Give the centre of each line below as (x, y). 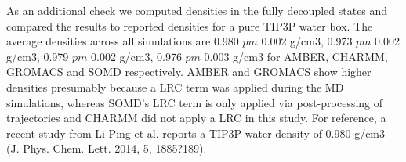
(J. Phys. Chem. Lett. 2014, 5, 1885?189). (107, 148)
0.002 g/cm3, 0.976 (136, 56)
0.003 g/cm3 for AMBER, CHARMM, (296, 56)
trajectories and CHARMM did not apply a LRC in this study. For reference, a (196, 118)
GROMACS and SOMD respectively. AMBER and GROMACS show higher (189, 72)
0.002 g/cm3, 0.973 (307, 41)
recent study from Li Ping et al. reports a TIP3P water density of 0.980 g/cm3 (196, 133)
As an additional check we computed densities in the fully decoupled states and (197, 10)
